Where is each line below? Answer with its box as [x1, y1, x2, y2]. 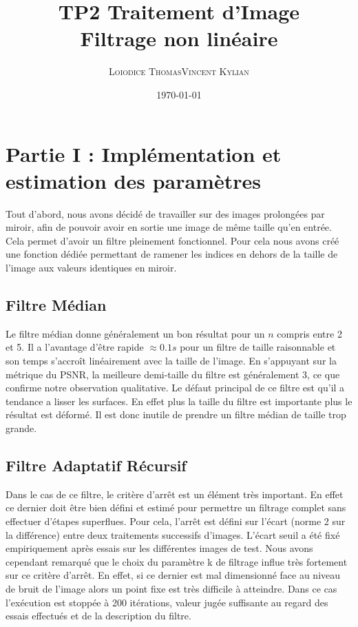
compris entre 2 [277, 326, 342, 340]
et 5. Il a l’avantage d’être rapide [6, 340, 144, 354]
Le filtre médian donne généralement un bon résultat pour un [6, 326, 265, 340]
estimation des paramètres [6, 166, 261, 194]
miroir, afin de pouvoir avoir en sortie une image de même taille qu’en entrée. [6, 220, 332, 234]
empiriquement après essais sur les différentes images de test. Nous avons [6, 541, 313, 555]
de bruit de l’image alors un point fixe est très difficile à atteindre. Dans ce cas [6, 581, 337, 595]
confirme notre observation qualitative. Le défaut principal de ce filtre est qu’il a [6, 380, 345, 395]
